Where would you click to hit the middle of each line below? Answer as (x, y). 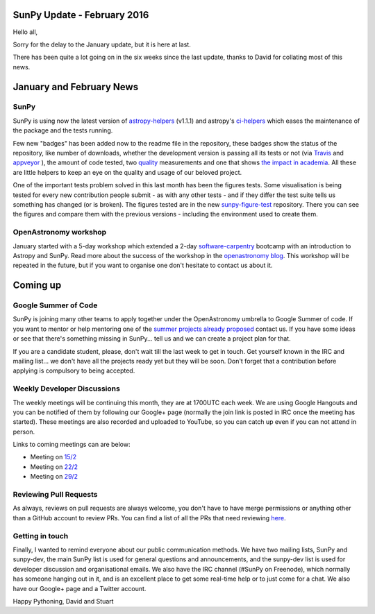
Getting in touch (41, 536)
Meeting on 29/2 (54, 477)
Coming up (37, 285)
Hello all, (25, 32)
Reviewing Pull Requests (55, 495)
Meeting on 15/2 (53, 457)
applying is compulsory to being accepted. (74, 370)
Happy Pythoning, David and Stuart (63, 601)
